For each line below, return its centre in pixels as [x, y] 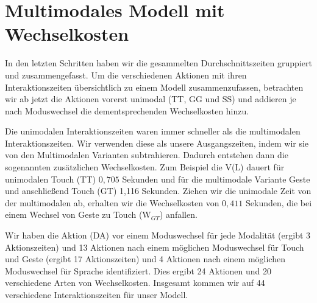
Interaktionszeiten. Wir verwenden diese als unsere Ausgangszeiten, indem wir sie [157, 143]
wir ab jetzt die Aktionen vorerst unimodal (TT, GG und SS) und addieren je [151, 99]
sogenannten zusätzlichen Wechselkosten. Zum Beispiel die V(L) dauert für [145, 167]
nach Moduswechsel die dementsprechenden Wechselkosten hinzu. [127, 110]
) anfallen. [178, 214]
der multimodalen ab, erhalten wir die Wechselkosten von [112, 202]
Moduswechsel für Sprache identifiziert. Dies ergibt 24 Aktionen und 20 [138, 270]
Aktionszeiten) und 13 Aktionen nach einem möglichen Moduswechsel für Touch [155, 247]
